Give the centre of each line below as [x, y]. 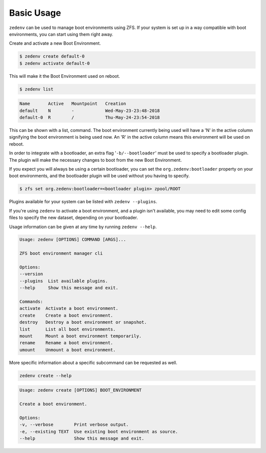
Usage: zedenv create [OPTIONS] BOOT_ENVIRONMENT [81, 390]
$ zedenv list [36, 89]
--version [31, 274]
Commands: [31, 302]
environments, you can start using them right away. [61, 34]
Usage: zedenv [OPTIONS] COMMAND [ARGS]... [73, 240]
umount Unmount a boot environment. [67, 350]
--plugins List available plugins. [64, 281]
